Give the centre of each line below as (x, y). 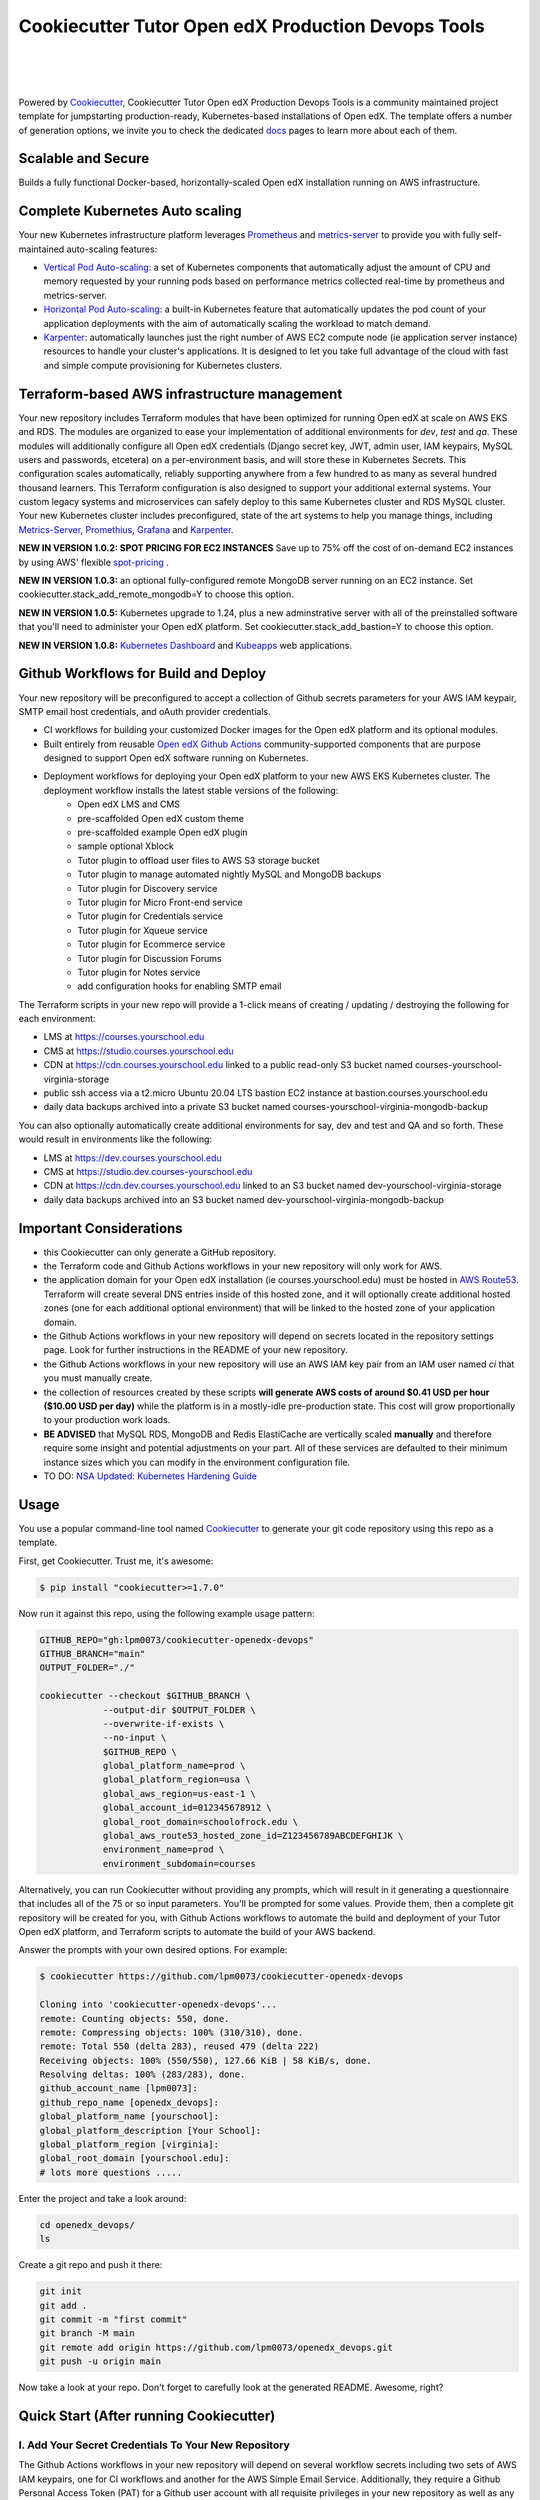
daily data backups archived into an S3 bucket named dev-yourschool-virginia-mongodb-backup (244, 1199)
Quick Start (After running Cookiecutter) (147, 2415)
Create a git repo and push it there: (90, 2265)
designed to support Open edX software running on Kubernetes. (176, 758)
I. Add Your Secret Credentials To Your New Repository (154, 2445)
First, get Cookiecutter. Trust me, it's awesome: (116, 1561)
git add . (63, 2305)
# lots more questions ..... (111, 2172)
